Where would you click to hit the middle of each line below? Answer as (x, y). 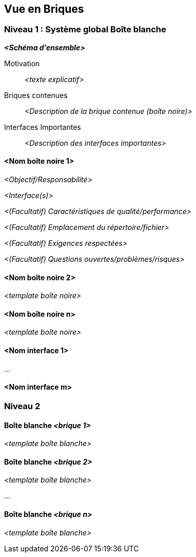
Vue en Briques (44, 9)
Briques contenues (36, 95)
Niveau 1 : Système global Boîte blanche (85, 30)
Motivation (22, 63)
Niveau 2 (22, 406)
